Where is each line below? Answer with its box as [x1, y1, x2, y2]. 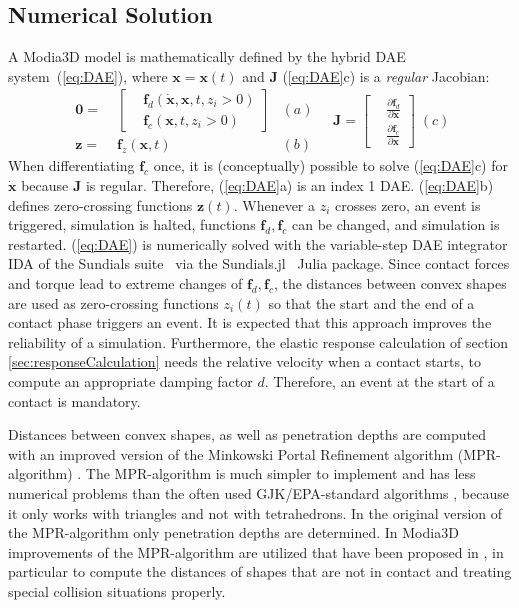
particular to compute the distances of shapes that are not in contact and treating [8, 561, 512, 582]
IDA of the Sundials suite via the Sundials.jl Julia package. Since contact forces [8, 253, 510, 274]
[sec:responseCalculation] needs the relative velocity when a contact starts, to [8, 351, 482, 372]
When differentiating [8, 155, 135, 176]
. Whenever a [233, 194, 315, 215]
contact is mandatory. [8, 390, 141, 411]
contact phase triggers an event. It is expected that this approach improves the [8, 312, 492, 333]
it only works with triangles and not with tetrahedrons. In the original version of [8, 502, 503, 523]
